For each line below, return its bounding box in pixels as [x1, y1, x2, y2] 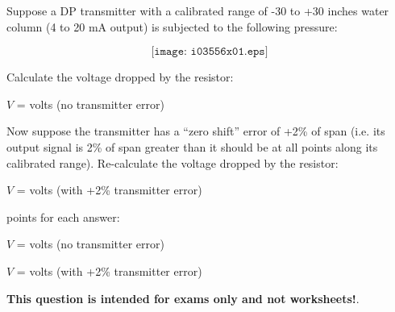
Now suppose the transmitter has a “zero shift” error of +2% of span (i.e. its [6, 123, 385, 139]
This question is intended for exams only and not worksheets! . [6, 289, 360, 306]
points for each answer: [6, 208, 120, 225]
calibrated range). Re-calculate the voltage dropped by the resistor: [6, 154, 339, 171]
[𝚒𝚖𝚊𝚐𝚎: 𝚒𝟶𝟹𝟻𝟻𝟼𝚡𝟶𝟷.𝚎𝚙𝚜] [151, 46, 268, 58]
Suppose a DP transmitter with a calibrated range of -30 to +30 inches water [6, 2, 389, 19]
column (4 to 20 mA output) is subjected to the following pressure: [6, 18, 338, 35]
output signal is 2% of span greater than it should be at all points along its [6, 138, 378, 155]
